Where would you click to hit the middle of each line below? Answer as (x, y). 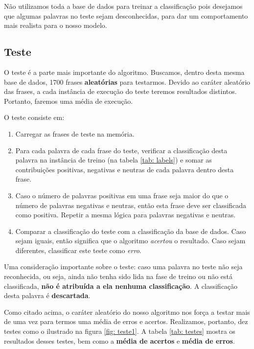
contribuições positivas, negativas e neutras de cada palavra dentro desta (125, 169)
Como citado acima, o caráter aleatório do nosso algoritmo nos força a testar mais (127, 312)
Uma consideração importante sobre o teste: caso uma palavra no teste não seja (123, 267)
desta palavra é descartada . (47, 295)
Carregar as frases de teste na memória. (75, 133)
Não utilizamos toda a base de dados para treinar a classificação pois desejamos (123, 6)
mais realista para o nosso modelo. (56, 25)
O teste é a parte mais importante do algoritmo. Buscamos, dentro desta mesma (124, 72)
